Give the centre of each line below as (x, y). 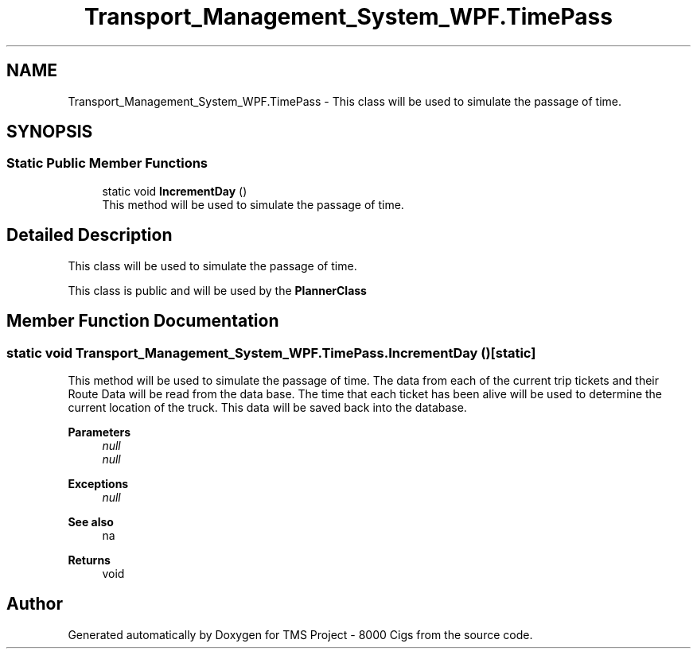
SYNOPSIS (50, 132)
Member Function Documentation (143, 321)
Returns (89, 560)
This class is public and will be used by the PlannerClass (217, 290)
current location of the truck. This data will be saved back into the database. (267, 407)
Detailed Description (90, 235)
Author (35, 604)
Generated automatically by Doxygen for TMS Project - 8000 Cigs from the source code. (300, 634)
